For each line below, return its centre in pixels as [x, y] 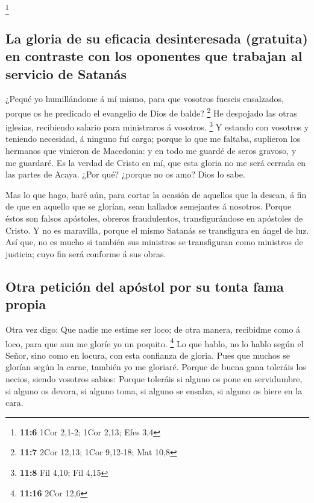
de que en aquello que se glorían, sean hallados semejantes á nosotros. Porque [149, 206]
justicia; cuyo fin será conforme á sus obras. [86, 253]
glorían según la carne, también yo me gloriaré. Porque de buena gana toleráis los [156, 367]
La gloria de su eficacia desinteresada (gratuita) [157, 38]
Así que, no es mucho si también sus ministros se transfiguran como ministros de [154, 242]
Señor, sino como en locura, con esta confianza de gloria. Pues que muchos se [148, 355]
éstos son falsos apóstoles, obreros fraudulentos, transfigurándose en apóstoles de [154, 218]
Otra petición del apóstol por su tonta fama [145, 286]
